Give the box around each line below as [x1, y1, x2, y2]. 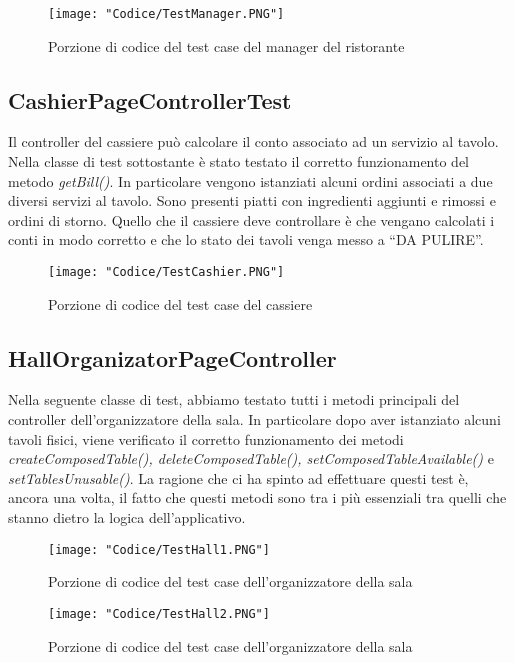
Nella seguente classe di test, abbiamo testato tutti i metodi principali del [8, 389, 460, 410]
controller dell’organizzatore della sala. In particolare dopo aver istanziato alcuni [8, 409, 501, 430]
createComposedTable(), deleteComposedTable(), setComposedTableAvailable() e [8, 448, 494, 469]
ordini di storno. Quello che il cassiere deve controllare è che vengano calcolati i [8, 209, 495, 230]
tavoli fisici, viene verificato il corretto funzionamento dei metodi [8, 428, 404, 449]
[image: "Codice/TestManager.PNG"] [48, 7, 285, 21]
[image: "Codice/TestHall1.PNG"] [48, 542, 270, 557]
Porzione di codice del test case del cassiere [48, 293, 313, 314]
